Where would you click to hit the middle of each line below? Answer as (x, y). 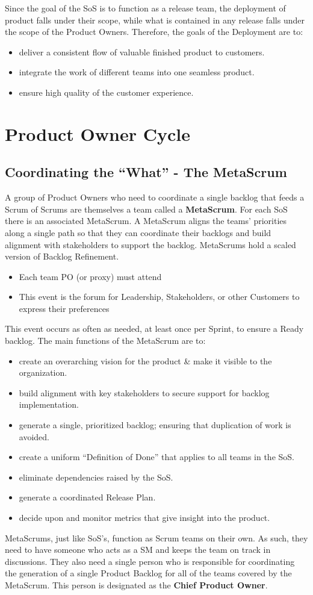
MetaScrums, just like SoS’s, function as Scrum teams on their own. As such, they (156, 537)
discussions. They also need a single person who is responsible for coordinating (150, 561)
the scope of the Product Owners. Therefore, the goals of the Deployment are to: (154, 32)
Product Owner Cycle (98, 133)
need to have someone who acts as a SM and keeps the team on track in (138, 550)
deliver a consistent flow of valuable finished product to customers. (142, 51)
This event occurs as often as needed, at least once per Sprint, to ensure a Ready (154, 329)
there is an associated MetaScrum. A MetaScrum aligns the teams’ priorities (146, 221)
